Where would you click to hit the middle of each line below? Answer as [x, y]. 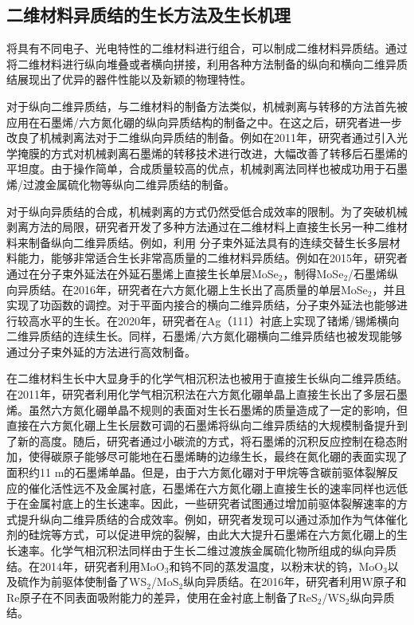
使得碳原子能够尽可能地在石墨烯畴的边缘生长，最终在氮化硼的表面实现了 [218, 456]
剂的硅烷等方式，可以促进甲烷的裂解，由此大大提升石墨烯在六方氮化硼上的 [201, 535]
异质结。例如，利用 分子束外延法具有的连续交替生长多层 [242, 242]
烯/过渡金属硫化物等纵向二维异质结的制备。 [121, 184]
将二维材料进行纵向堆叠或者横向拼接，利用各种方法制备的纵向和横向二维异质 [207, 63]
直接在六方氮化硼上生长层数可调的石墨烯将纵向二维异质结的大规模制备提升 [201, 425]
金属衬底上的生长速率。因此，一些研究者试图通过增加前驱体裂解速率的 [212, 503]
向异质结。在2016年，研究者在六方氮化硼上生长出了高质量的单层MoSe [187, 289]
